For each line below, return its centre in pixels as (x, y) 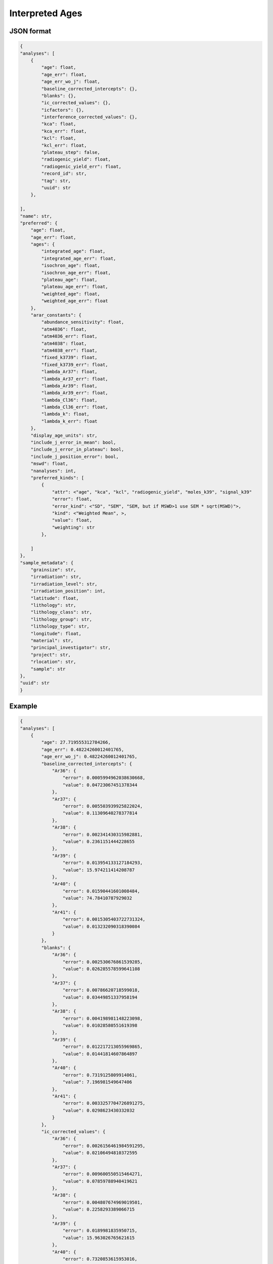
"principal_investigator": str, (71, 648)
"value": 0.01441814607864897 (100, 1054)
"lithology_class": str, (61, 612)
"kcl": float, (59, 138)
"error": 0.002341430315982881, (103, 834)
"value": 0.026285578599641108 (101, 969)
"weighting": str (73, 527)
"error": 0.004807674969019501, (103, 1202)
